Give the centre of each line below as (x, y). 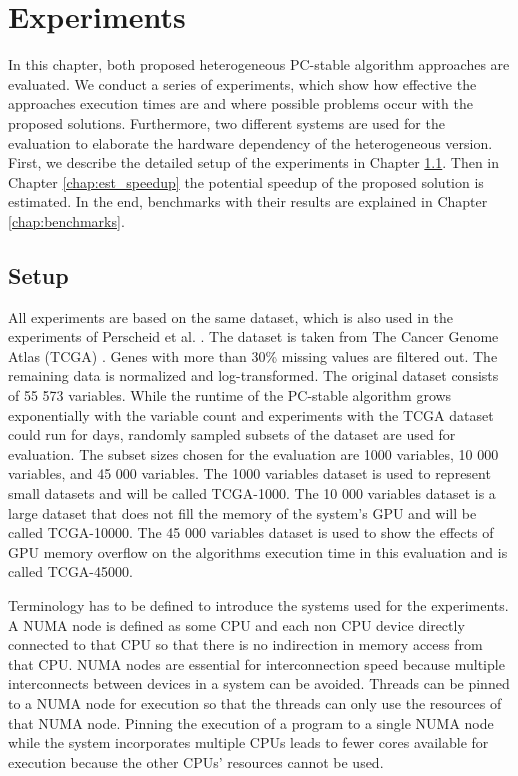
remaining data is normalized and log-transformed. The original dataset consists (253, 375)
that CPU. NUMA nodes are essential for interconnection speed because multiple (256, 663)
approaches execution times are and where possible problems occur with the (240, 103)
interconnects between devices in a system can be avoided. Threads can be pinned (259, 683)
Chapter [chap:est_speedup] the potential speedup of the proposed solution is (246, 181)
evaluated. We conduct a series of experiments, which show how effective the (242, 83)
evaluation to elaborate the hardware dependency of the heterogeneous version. (250, 142)
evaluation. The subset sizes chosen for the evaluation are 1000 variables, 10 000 (253, 453)
